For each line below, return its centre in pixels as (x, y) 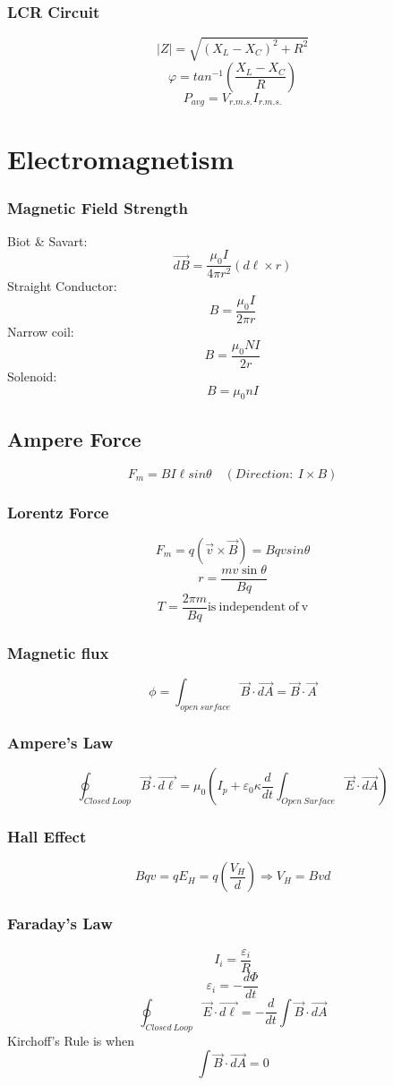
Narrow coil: (41, 331)
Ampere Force (74, 438)
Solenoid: (32, 376)
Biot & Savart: (47, 240)
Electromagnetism (121, 159)
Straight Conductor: (62, 286)
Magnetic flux (58, 652)
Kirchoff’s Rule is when (71, 1040)
